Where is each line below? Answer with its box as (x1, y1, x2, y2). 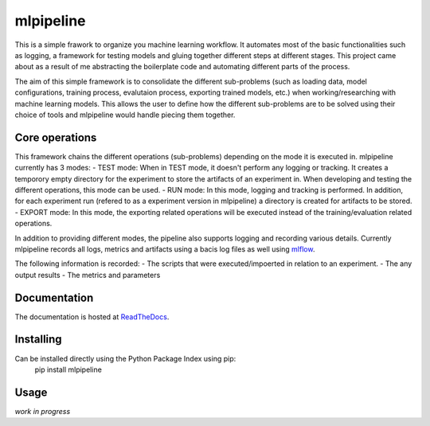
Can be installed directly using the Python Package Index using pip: (14, 354, 236, 363)
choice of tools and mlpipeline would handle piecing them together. (14, 110, 236, 119)
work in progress (14, 406, 71, 416)
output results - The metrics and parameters (14, 270, 161, 279)
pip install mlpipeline (34, 365, 103, 374)
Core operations (14, 131, 97, 144)
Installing (14, 333, 63, 346)
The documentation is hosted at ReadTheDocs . (14, 311, 170, 322)
